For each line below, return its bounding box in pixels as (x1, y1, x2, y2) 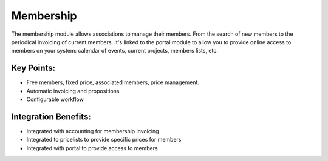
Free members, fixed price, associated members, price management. (26, 79, 200, 86)
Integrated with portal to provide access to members (26, 144, 158, 151)
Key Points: (11, 63, 56, 73)
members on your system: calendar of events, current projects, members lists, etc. (11, 47, 219, 54)
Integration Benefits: (11, 111, 91, 122)
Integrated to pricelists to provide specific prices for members (26, 136, 182, 143)
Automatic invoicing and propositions (26, 87, 120, 94)
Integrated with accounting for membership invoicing (26, 127, 159, 134)
